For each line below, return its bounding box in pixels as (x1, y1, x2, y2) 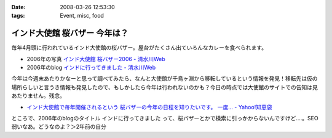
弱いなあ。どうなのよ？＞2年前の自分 (11, 123, 107, 131)
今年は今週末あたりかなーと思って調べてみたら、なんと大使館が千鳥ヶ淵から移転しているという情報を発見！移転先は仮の (11, 75, 318, 82)
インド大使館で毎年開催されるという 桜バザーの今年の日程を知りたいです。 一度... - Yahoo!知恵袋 (26, 103, 272, 111)
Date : (11, 4, 26, 10)
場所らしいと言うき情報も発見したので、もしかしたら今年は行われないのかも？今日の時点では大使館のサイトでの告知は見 (11, 83, 318, 91)
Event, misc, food (60, 12, 105, 20)
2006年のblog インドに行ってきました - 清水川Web (26, 64, 156, 71)
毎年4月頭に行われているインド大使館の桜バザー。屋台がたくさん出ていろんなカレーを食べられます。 (11, 44, 267, 51)
